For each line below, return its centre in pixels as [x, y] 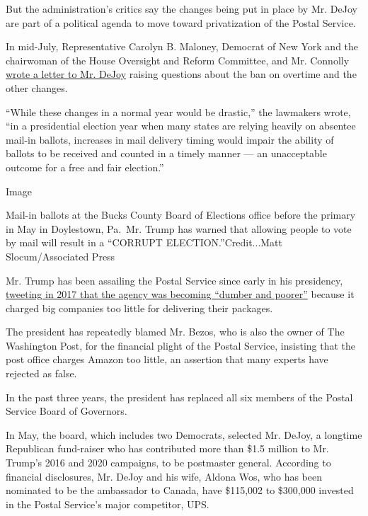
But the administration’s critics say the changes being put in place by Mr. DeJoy [182, 8]
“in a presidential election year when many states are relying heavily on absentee [181, 126]
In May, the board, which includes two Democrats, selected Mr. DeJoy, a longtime [184, 434]
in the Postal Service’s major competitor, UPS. [108, 504]
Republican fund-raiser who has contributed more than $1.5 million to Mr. [167, 448]
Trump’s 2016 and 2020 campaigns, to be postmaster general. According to [168, 463]
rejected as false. [41, 373]
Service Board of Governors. [67, 411]
